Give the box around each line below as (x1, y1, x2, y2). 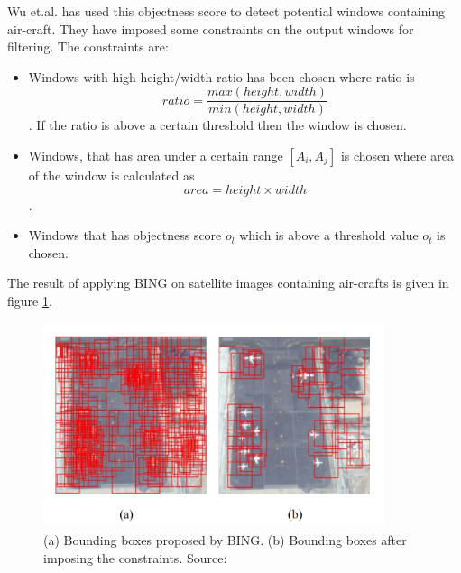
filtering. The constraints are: (7, 37, 169, 56)
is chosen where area (340, 146, 454, 165)
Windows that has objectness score (28, 226, 222, 245)
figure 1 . (7, 291, 52, 310)
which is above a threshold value (239, 226, 419, 245)
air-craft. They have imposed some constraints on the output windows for (7, 19, 414, 38)
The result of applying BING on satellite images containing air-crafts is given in (7, 273, 449, 292)
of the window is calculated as (28, 166, 195, 185)
